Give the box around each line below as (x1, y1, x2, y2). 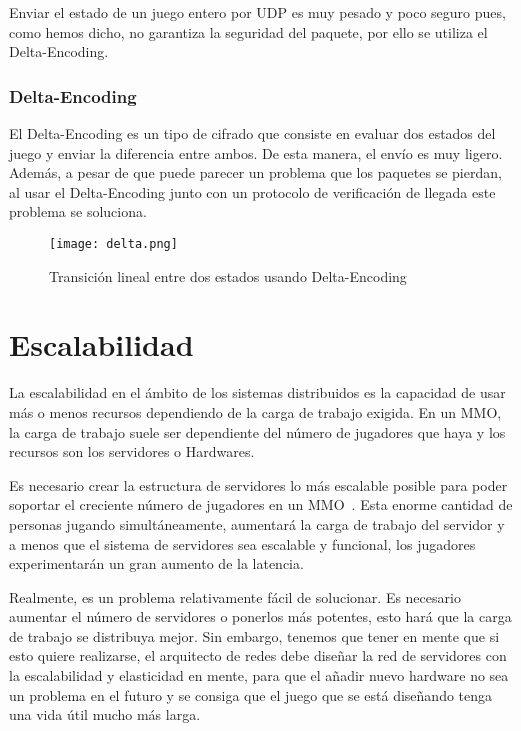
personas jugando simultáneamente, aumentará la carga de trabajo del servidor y (9, 513, 505, 534)
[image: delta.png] (49, 236, 178, 251)
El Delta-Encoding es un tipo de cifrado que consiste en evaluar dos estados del (9, 123, 496, 143)
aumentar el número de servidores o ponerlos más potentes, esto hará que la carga (9, 606, 512, 627)
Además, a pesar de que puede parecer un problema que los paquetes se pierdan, (9, 162, 502, 183)
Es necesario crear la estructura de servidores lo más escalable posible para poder (9, 474, 508, 495)
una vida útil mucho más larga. (9, 704, 201, 725)
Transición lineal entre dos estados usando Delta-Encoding (49, 265, 407, 286)
